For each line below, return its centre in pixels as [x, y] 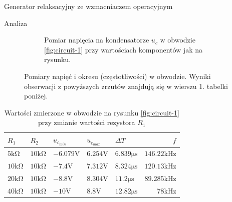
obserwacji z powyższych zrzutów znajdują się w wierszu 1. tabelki [126, 86]
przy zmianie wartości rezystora [87, 122]
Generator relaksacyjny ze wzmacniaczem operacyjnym [88, 6]
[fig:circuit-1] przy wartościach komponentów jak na [123, 49]
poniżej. [36, 96]
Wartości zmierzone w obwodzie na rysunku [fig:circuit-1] [92, 112]
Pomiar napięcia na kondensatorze [97, 40]
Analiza [16, 23]
